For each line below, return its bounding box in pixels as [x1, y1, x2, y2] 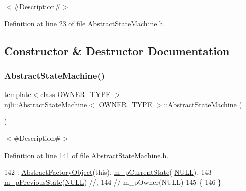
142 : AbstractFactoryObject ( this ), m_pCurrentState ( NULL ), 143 [4, 167, 212, 177]
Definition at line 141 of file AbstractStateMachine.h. [4, 150, 169, 160]
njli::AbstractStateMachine [4, 99, 87, 109]
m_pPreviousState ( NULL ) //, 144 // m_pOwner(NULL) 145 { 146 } [4, 176, 222, 187]
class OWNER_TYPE [40, 89, 111, 100]
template [4, 89, 31, 100]
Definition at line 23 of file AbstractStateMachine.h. [4, 18, 165, 28]
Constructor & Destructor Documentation [4, 42, 230, 58]
